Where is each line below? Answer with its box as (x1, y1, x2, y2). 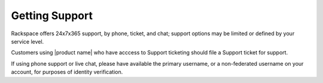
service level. (11, 38, 44, 45)
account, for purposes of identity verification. (11, 69, 123, 76)
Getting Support (11, 9, 93, 22)
